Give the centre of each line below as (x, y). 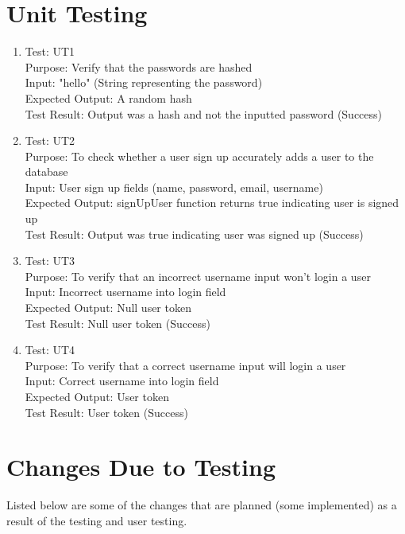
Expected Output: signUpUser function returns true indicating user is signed (212, 203)
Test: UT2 (50, 140)
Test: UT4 (50, 350)
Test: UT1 (50, 51)
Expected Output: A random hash (108, 97)
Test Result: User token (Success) (106, 412)
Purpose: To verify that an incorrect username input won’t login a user (198, 276)
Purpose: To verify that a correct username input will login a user (185, 365)
